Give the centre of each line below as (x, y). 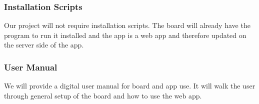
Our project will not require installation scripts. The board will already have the (127, 25)
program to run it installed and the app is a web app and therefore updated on (125, 35)
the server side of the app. (44, 45)
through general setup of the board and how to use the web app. (103, 95)
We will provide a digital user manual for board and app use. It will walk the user (130, 86)
